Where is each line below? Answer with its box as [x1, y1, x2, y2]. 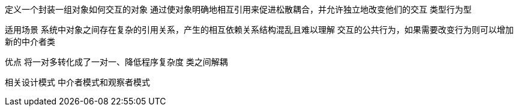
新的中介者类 [5, 36, 55, 47]
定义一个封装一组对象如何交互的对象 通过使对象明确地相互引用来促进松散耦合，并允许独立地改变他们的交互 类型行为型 [5, 4, 472, 14]
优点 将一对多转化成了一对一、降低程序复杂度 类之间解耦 [5, 57, 228, 67]
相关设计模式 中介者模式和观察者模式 [5, 77, 150, 87]
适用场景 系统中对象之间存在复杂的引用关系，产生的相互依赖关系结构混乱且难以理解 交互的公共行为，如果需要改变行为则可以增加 [5, 24, 514, 35]
